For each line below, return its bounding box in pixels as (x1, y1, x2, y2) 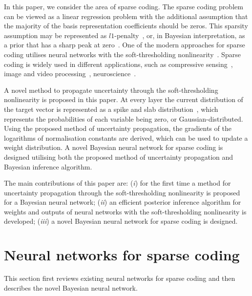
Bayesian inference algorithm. (4, 161, 92, 171)
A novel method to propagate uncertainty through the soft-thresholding (4, 85, 218, 95)
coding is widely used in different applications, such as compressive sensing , (4, 59, 233, 69)
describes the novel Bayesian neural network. (4, 282, 138, 293)
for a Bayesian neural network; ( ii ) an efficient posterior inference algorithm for (4, 197, 241, 207)
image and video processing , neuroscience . (4, 68, 136, 79)
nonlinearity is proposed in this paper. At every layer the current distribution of (4, 94, 243, 105)
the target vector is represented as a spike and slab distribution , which (4, 104, 218, 114)
